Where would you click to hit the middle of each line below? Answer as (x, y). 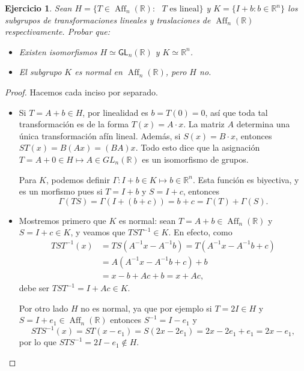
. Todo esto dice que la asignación (198, 147)
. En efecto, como (200, 232)
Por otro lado (44, 308)
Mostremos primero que (62, 220)
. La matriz (204, 124)
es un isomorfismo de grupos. (195, 159)
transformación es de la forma (74, 124)
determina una (263, 124)
